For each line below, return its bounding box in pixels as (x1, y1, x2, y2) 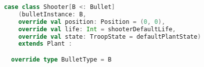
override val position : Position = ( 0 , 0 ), (18, 18, 165, 25)
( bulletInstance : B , (18, 10, 86, 18)
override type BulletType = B (11, 56, 111, 63)
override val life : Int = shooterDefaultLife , (18, 25, 176, 33)
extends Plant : (18, 40, 72, 48)
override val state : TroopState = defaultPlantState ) (18, 33, 201, 40)
